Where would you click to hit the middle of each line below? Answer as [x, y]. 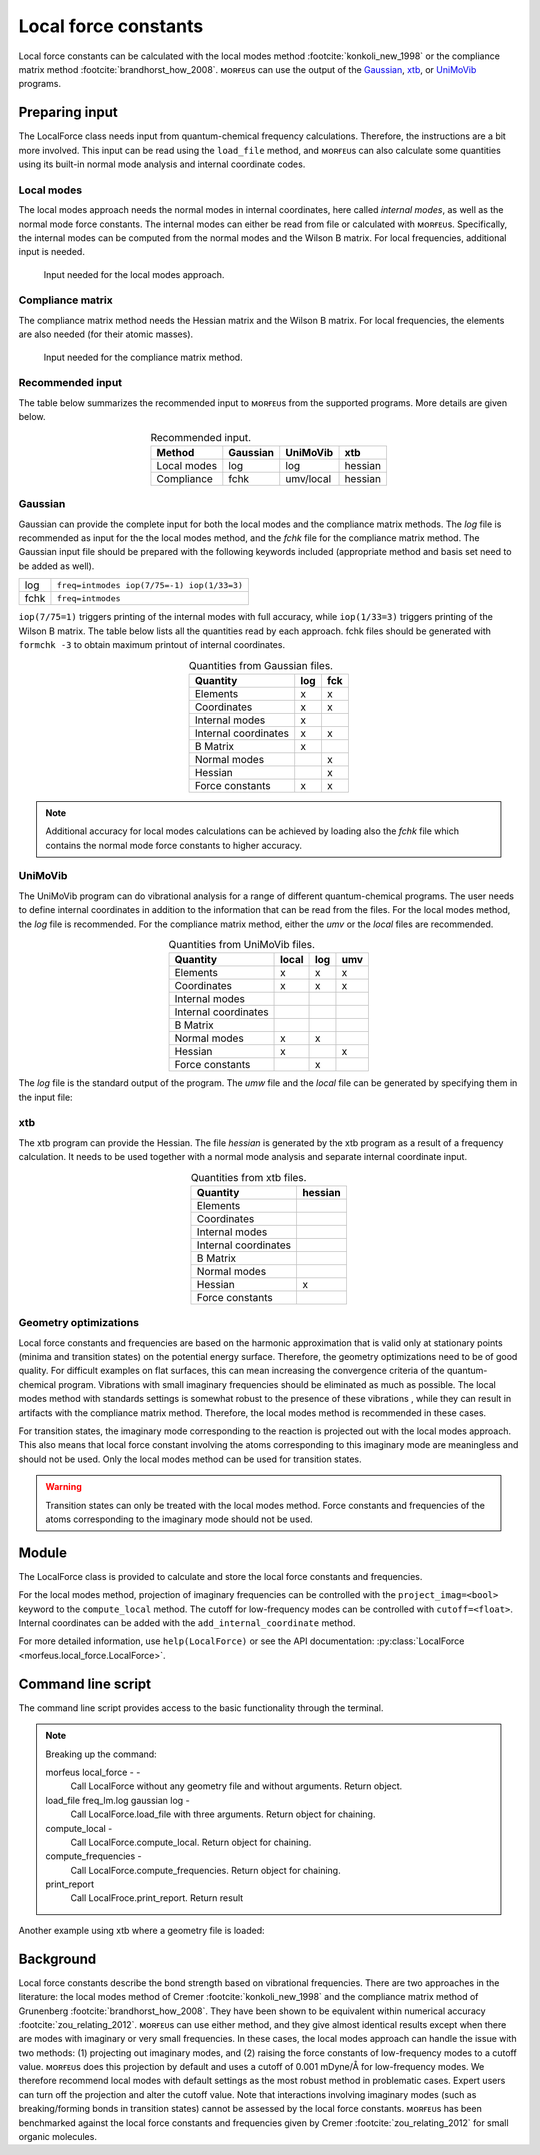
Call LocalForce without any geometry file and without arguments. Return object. [236, 1786]
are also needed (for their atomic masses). [106, 334]
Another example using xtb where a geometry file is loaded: [141, 1930]
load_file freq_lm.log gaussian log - [117, 1800]
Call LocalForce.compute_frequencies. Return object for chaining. [205, 1870]
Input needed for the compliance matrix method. [143, 357]
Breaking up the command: [101, 1754]
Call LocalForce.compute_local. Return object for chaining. [191, 1842]
